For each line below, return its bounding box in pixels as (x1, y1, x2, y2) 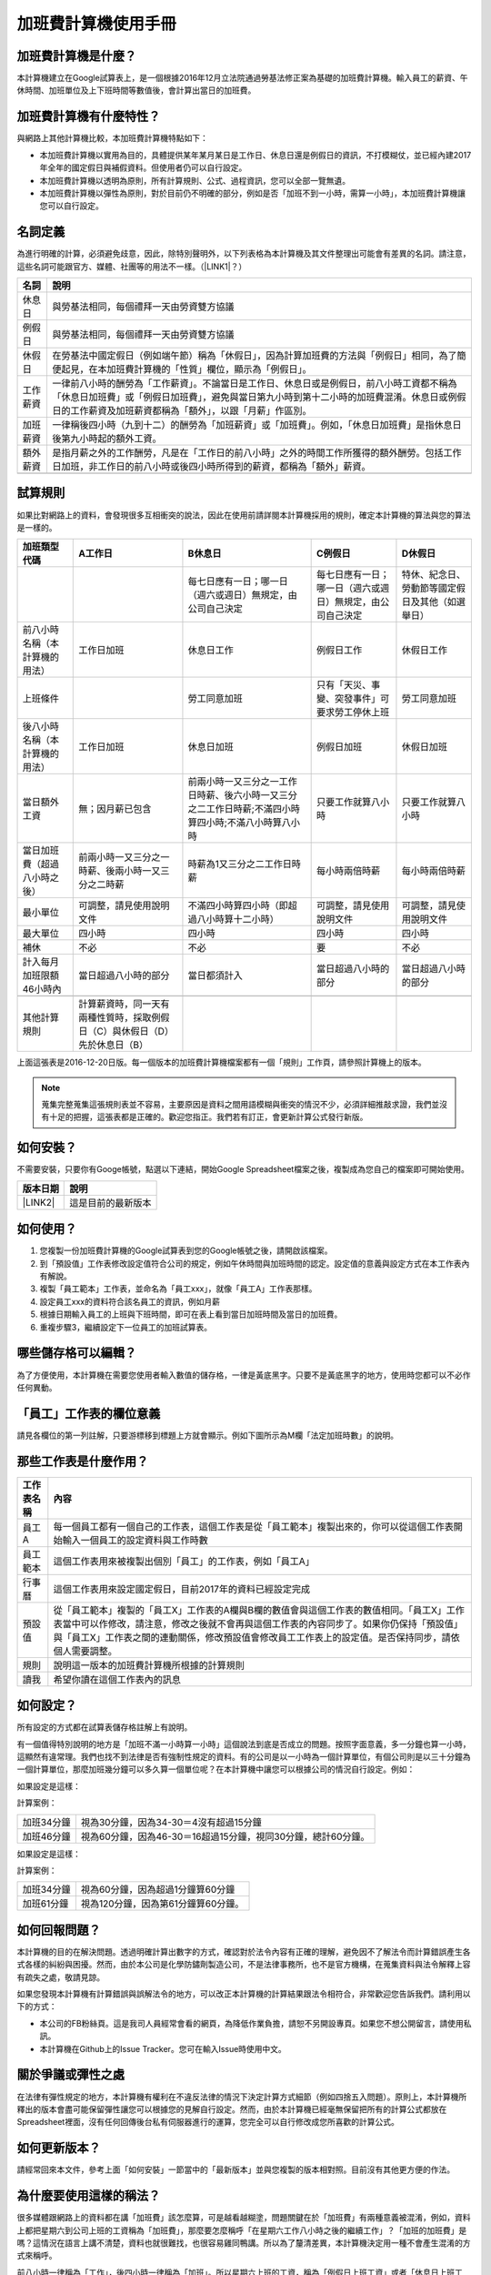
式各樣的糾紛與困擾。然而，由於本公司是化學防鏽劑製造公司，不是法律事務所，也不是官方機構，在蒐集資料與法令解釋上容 (16, 1959, 471, 1970)
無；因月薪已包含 (78, 803, 152, 815)
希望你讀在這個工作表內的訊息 (53, 1673, 182, 1685)
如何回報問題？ (16, 1922, 101, 1937)
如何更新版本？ (16, 2140, 101, 2156)
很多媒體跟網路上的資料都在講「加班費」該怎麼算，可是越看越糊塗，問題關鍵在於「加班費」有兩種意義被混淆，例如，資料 (16, 2212, 471, 2223)
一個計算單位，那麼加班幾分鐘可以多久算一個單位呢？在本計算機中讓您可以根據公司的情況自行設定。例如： (16, 1764, 416, 1774)
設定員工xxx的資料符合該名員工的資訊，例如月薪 (39, 1296, 220, 1307)
